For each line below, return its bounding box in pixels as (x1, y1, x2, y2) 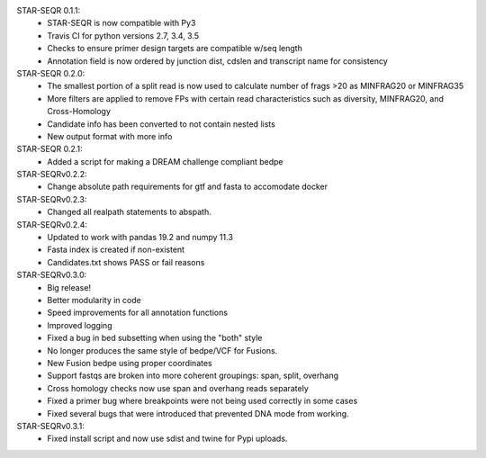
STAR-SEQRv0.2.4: (16, 219, 88, 229)
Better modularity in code (47, 294, 141, 305)
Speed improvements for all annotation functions (47, 307, 229, 319)
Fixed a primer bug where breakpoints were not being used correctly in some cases (47, 396, 358, 407)
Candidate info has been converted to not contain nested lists (47, 118, 276, 130)
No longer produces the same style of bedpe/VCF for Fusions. (47, 345, 278, 355)
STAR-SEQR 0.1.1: (16, 5, 81, 15)
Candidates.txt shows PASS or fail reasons (47, 256, 205, 267)
